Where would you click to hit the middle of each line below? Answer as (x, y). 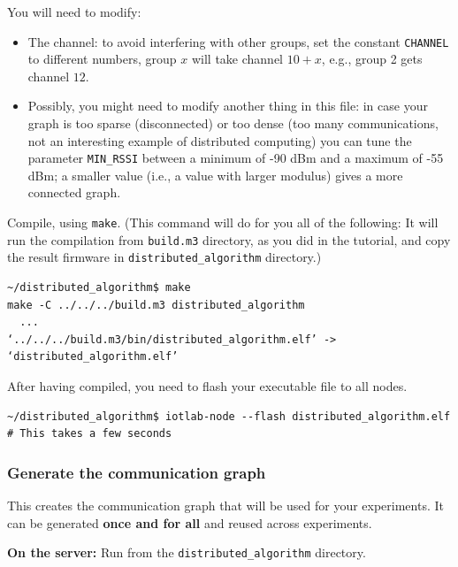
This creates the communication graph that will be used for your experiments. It (225, 505)
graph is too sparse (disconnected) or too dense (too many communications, (233, 123)
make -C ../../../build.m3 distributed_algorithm (156, 305)
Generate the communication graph (137, 472)
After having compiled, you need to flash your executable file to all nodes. (207, 386)
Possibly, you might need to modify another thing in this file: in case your (228, 106)
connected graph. (74, 192)
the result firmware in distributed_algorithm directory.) (164, 257)
